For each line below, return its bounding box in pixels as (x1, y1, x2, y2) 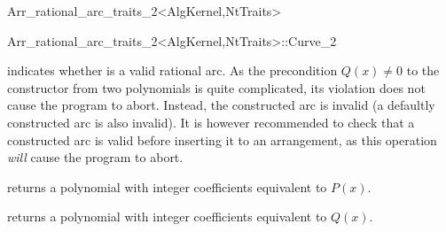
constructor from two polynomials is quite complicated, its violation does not (7, 78, 426, 97)
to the (406, 61, 440, 80)
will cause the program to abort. (7, 148, 184, 166)
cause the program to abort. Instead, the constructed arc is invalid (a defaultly (7, 96, 435, 114)
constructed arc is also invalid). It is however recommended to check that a (7, 112, 415, 131)
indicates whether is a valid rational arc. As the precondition (7, 61, 338, 80)
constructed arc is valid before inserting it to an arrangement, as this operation (7, 130, 437, 149)
